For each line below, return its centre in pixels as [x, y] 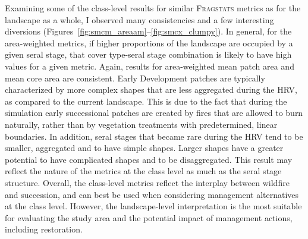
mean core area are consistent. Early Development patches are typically [135, 78]
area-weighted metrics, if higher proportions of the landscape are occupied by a [149, 43]
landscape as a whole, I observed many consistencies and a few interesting [139, 19]
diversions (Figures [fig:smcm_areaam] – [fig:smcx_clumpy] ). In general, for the [148, 31]
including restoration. [44, 229]
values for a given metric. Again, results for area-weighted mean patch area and [150, 66]
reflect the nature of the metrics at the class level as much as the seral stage [143, 171]
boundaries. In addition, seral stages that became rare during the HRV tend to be [154, 136]
